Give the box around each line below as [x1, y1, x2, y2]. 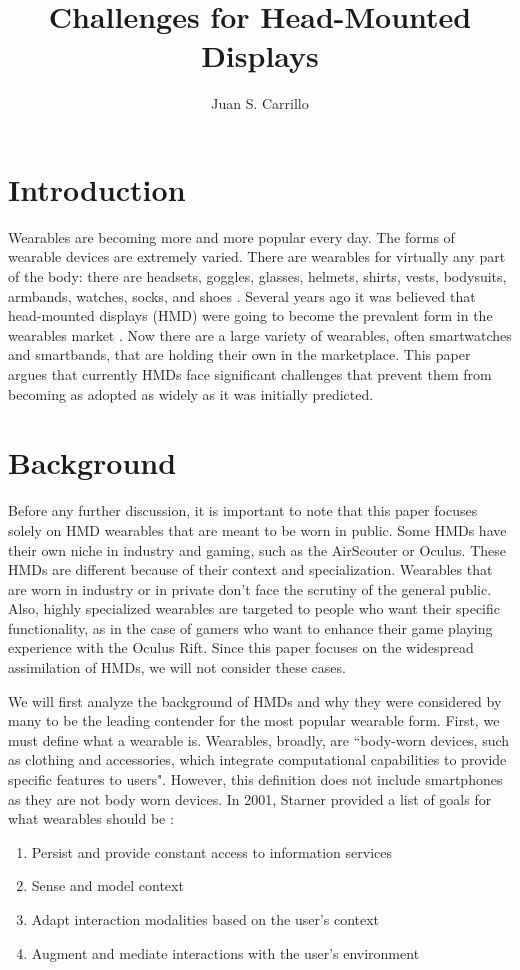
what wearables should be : [8, 808, 174, 829]
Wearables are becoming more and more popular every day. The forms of [8, 226, 455, 247]
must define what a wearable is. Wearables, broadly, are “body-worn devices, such [8, 729, 510, 750]
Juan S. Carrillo [211, 93, 309, 114]
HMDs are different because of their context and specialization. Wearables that [8, 559, 493, 580]
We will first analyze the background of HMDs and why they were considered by [8, 690, 502, 711]
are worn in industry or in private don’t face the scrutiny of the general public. [8, 578, 492, 599]
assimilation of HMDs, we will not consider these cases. [8, 657, 346, 678]
